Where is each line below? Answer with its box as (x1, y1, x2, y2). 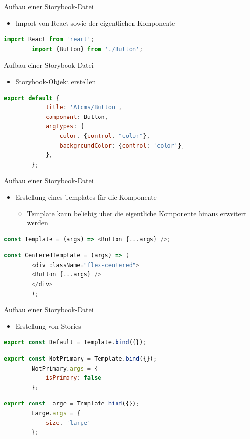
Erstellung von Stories (15, 321, 81, 331)
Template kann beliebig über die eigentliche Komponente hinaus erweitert (27, 208, 247, 218)
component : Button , (45, 113, 108, 120)
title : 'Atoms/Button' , (45, 104, 122, 111)
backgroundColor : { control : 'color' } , (59, 142, 185, 149)
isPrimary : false (45, 374, 101, 382)
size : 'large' (45, 419, 91, 426)
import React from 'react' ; (4, 36, 95, 43)
